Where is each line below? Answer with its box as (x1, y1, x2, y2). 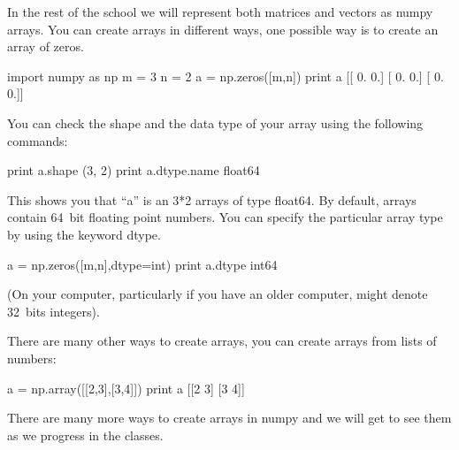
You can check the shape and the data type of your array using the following (7, 113, 424, 132)
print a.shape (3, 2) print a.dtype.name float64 (7, 161, 260, 179)
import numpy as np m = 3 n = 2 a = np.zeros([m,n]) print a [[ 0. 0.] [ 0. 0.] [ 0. (7, 66, 444, 85)
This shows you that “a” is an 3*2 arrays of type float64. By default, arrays (7, 190, 417, 209)
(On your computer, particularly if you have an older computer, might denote (7, 285, 428, 303)
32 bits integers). (7, 301, 100, 320)
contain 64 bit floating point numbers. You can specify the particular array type (7, 208, 443, 226)
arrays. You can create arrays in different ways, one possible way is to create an (7, 19, 439, 38)
